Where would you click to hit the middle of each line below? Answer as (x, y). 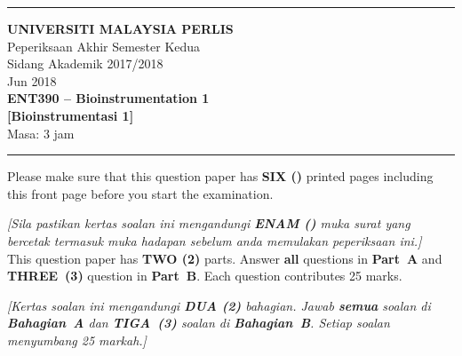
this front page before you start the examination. (140, 193)
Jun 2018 (32, 80)
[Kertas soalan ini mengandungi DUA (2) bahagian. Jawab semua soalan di (219, 305)
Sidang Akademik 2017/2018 (85, 63)
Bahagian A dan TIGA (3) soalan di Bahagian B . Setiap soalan (199, 323)
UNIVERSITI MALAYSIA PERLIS (120, 28)
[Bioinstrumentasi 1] (71, 115)
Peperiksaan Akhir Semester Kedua (104, 46)
